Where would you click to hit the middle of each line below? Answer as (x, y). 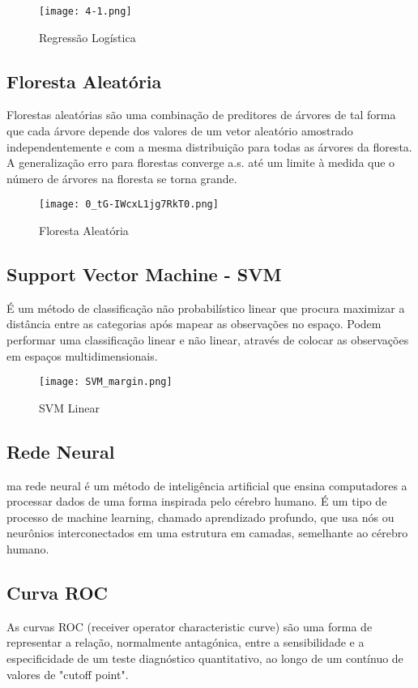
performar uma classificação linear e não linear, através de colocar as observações (208, 340)
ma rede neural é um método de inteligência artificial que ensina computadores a (207, 485)
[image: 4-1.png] (85, 11)
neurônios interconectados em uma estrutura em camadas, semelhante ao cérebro (207, 533)
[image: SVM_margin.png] (106, 382)
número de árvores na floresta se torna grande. (122, 178)
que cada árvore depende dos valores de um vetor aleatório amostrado (180, 131)
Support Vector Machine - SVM (144, 274)
